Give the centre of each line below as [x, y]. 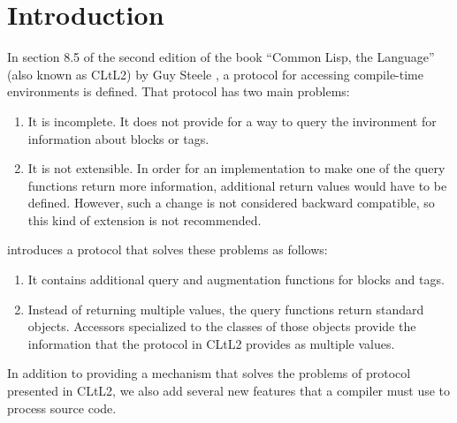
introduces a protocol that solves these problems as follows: [168, 249]
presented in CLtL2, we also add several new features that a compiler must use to [229, 391]
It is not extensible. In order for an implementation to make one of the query [236, 168]
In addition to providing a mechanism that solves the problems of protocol [209, 373]
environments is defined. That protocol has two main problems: [179, 91]
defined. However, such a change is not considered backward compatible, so [231, 203]
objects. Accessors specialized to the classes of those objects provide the [222, 326]
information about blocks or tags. [118, 138]
